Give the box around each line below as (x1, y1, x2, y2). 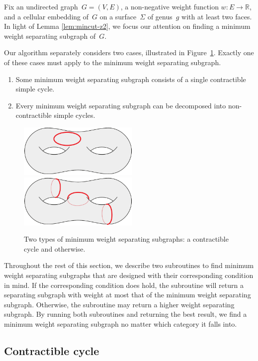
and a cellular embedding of (4, 11, 89, 21)
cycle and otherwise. (24, 243, 86, 254)
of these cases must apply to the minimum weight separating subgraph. (4, 57, 221, 67)
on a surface (99, 11, 137, 21)
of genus (147, 11, 172, 21)
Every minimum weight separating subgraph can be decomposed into (15, 100, 226, 110)
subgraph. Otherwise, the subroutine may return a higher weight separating (4, 299, 235, 309)
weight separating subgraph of (4, 30, 96, 41)
